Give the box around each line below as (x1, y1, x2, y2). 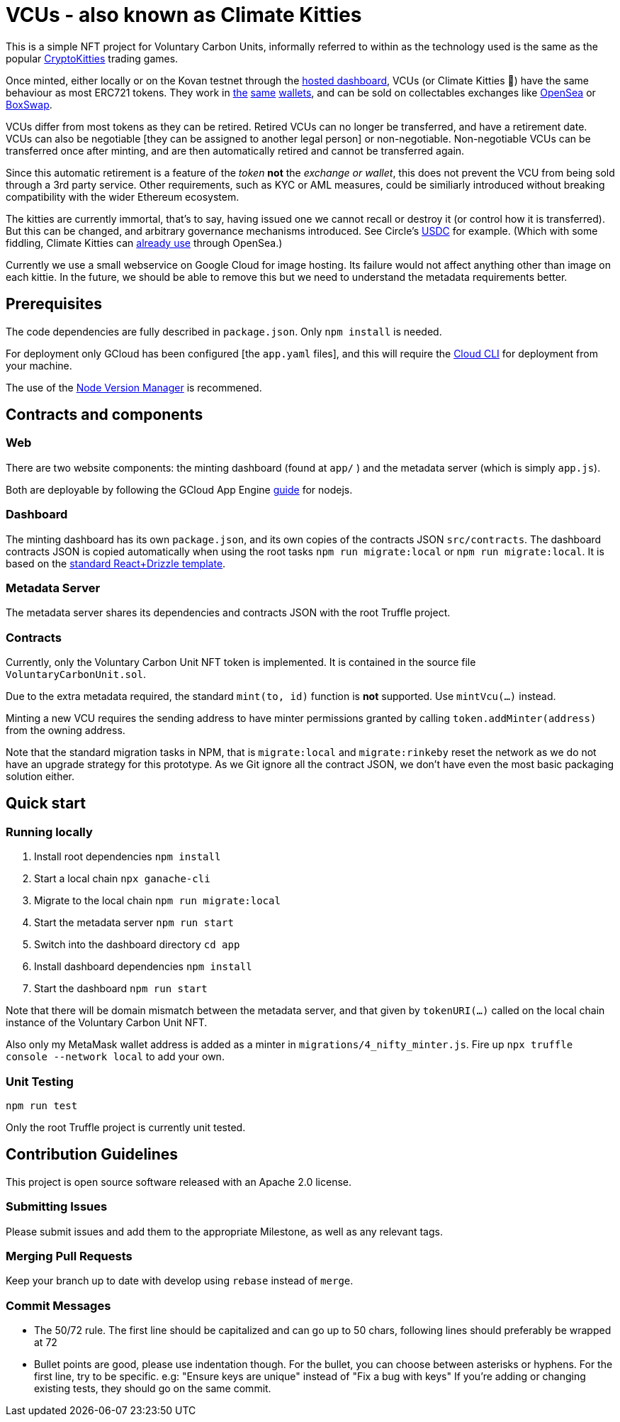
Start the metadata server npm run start (34, 916, 234, 929)
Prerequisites (6, 295, 102, 313)
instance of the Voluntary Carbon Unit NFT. (6, 1016, 208, 1029)
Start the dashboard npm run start (34, 982, 208, 995)
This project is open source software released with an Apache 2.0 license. (6, 1175, 352, 1188)
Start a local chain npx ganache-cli (34, 872, 210, 885)
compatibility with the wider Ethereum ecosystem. (6, 190, 239, 203)
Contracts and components (6, 406, 203, 424)
